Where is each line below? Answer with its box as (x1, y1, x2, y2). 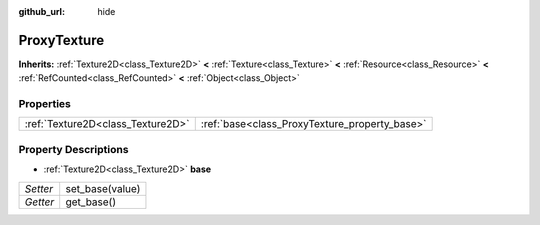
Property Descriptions (18, 142, 129, 156)
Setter (24, 181, 54, 195)
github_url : (18, 6, 65, 17)
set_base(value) (65, 181, 141, 195)
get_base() (65, 195, 117, 209)
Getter (24, 195, 55, 209)
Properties (18, 97, 72, 111)
